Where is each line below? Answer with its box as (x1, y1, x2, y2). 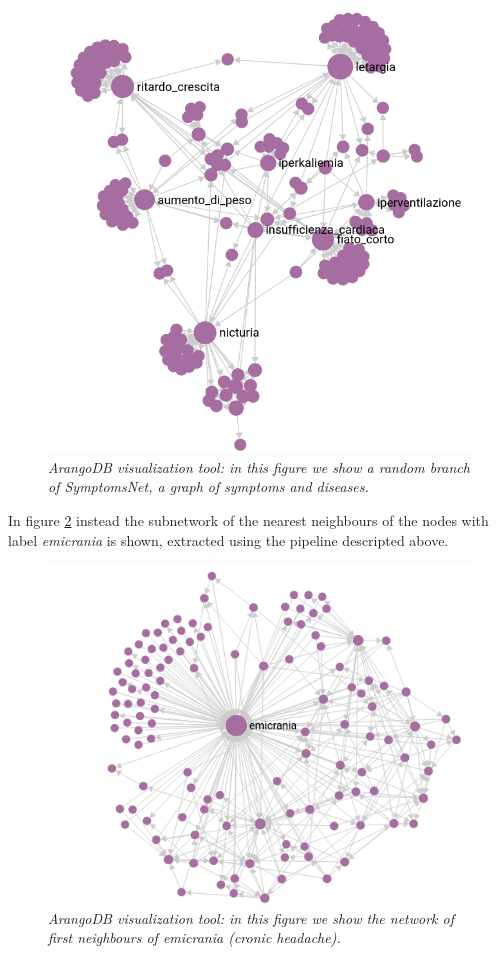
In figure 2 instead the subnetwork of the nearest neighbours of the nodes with (8, 510, 489, 530)
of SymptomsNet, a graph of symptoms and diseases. (48, 476, 369, 497)
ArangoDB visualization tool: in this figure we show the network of (48, 907, 454, 928)
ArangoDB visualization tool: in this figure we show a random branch (48, 456, 470, 477)
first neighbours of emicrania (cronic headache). (48, 927, 341, 948)
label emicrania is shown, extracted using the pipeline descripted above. (8, 529, 449, 550)
